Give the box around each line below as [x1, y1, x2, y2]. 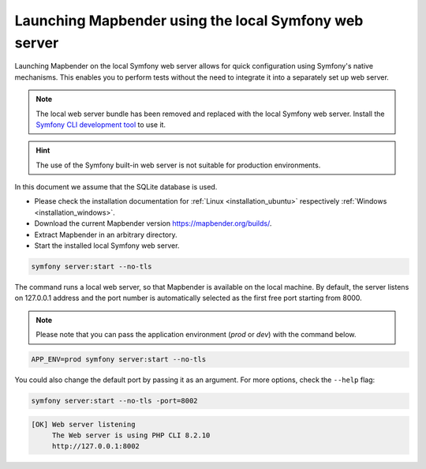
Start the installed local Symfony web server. [34, 241, 180, 250]
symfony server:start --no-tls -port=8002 [31, 396, 198, 406]
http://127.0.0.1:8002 [51, 442, 140, 451]
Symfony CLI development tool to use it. [35, 119, 166, 129]
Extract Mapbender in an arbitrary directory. [34, 230, 177, 239]
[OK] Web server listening [31, 419, 136, 429]
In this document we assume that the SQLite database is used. [14, 182, 218, 192]
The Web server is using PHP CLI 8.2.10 [51, 431, 211, 440]
